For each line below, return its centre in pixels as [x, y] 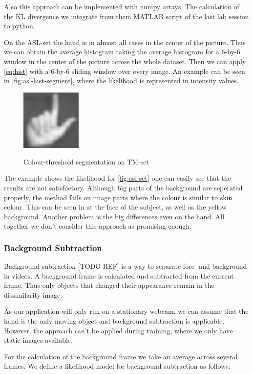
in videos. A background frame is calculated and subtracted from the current [119, 275]
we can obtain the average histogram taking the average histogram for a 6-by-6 [122, 52]
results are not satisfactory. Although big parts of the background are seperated [123, 187]
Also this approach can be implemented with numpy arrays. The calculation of [122, 6]
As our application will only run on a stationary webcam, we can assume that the [126, 311]
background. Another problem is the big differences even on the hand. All [114, 216]
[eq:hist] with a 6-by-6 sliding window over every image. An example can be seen [125, 71]
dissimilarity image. [33, 294]
